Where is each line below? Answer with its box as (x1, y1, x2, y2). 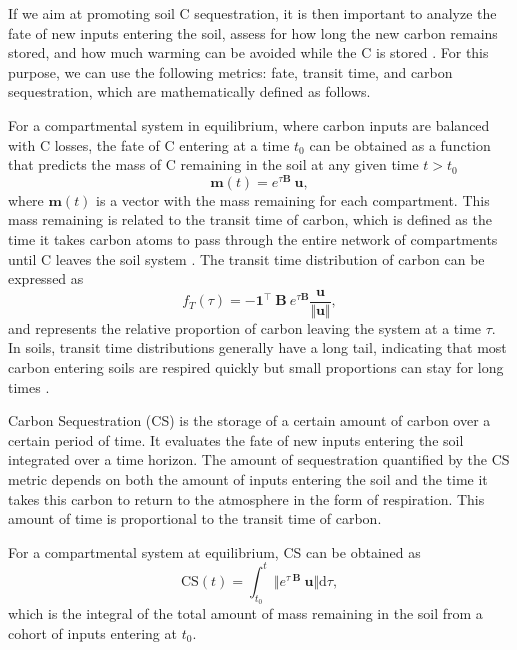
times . (8, 376, 50, 397)
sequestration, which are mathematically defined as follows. (8, 81, 371, 102)
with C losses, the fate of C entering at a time (8, 134, 290, 155)
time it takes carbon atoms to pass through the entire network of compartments (8, 229, 498, 250)
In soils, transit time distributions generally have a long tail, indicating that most (8, 337, 507, 358)
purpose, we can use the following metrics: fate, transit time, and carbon (8, 61, 453, 82)
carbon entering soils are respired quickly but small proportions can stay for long (8, 357, 504, 378)
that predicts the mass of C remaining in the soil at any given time (8, 154, 419, 175)
